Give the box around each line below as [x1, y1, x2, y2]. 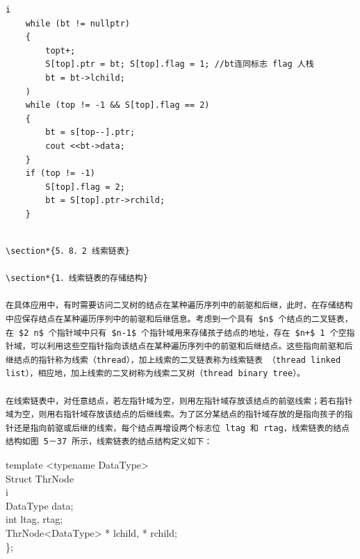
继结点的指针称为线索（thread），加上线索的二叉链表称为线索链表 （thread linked [6, 355, 341, 365]
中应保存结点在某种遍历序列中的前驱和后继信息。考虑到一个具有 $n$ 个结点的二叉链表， [6, 314, 353, 325]
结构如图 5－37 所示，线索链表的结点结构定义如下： [6, 437, 213, 447]
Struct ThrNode [6, 471, 74, 485]
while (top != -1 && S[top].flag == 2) [25, 100, 210, 111]
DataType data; [6, 498, 74, 512]
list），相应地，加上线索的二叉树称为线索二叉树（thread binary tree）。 [6, 368, 305, 379]
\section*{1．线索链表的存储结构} [6, 273, 148, 284]
